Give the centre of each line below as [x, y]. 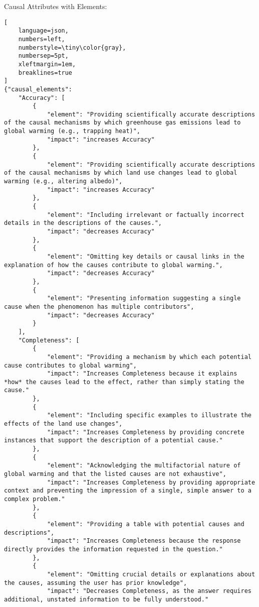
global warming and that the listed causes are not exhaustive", [115, 474]
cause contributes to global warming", [70, 365]
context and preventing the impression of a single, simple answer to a [128, 491]
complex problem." [35, 499]
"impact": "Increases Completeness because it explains [142, 374]
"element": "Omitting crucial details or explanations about [151, 574]
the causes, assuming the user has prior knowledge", [96, 583]
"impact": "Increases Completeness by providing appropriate [151, 482]
